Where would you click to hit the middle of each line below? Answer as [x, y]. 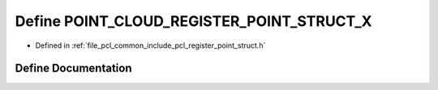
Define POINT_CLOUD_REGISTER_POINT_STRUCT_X [193, 21]
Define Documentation [73, 69]
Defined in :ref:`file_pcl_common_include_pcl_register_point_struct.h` [150, 45]
